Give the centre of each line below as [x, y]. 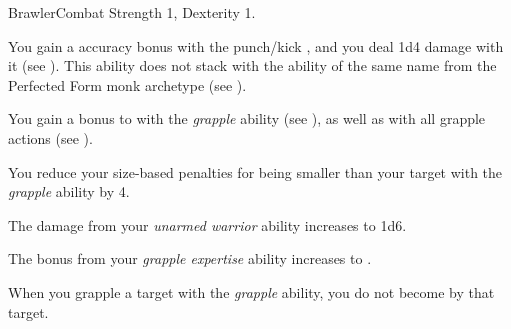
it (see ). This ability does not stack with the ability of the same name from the [252, 65]
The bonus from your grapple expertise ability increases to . [190, 258]
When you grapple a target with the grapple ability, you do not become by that [251, 291]
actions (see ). [50, 137]
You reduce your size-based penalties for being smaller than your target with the [255, 171]
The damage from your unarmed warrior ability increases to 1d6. [207, 224]
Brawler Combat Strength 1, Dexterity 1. [132, 12]
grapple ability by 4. [69, 191]
